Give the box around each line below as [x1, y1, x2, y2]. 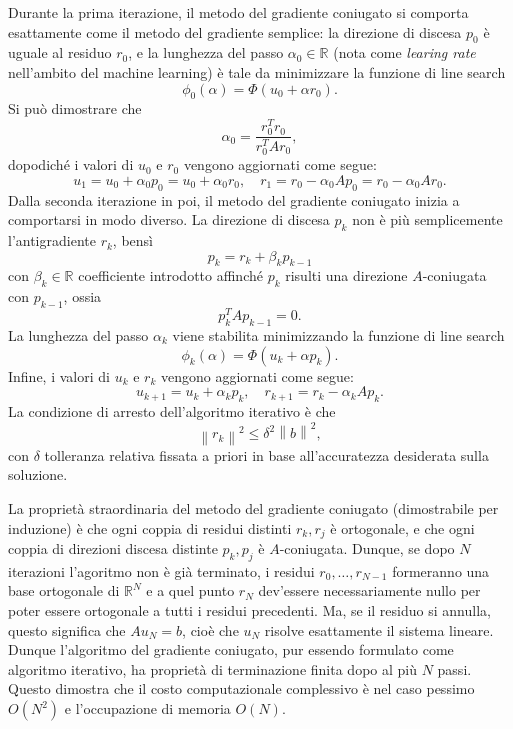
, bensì [112, 230, 153, 251]
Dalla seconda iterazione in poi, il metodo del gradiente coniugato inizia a [8, 189, 460, 210]
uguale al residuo [8, 42, 112, 63]
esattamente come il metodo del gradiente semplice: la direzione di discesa [8, 21, 462, 42]
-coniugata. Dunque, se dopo [279, 538, 455, 559]
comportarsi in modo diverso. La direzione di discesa [8, 209, 330, 230]
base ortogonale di [8, 580, 120, 601]
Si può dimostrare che [8, 98, 142, 119]
